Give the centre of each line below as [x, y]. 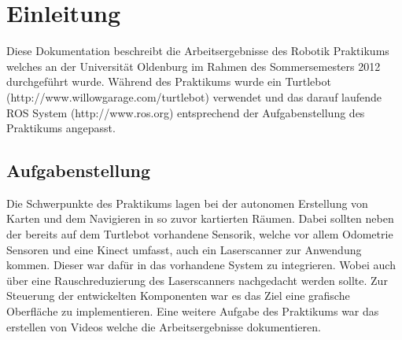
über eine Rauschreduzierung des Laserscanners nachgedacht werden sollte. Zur [197, 280]
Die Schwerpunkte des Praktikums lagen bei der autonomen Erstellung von [187, 203]
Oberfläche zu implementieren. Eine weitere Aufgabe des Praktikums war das [193, 311]
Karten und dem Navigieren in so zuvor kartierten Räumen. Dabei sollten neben [200, 218]
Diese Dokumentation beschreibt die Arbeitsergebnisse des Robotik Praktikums [198, 51]
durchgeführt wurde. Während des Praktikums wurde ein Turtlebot [169, 81]
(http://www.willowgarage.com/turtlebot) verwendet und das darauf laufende [194, 96]
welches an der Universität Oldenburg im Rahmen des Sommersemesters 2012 [194, 66]
